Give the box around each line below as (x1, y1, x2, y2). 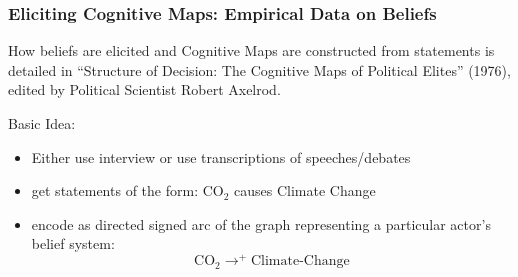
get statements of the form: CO (31, 180, 224, 201)
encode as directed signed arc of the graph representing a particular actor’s (31, 213, 491, 234)
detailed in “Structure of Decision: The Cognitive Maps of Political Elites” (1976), (8, 59, 511, 80)
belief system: (31, 233, 115, 254)
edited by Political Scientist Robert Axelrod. (8, 79, 281, 100)
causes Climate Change (234, 180, 376, 201)
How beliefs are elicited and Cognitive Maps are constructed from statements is (8, 40, 495, 61)
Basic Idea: (8, 113, 76, 133)
